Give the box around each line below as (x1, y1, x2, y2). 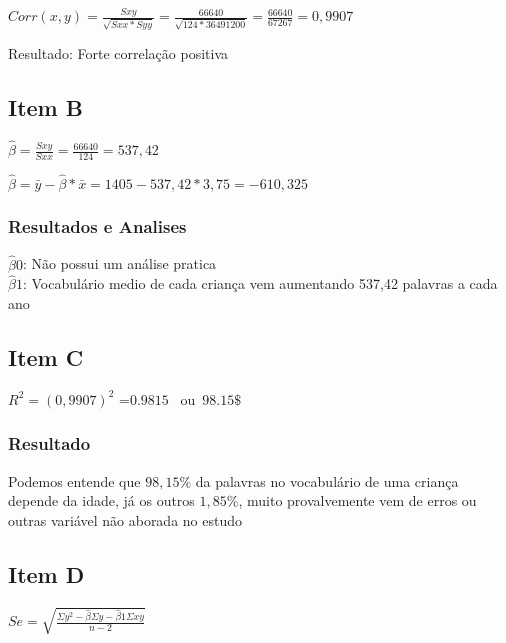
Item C (8, 341, 84, 372)
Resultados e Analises (8, 214, 187, 238)
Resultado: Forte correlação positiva (8, 43, 228, 64)
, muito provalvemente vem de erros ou (238, 490, 477, 511)
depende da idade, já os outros (8, 490, 195, 511)
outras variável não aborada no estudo (8, 509, 243, 530)
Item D (8, 558, 85, 589)
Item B (8, 92, 83, 122)
